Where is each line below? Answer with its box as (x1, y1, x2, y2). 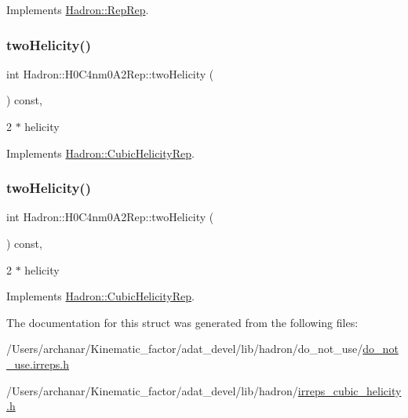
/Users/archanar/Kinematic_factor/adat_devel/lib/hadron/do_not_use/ (6, 340, 363, 357)
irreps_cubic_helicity (297, 382, 402, 398)
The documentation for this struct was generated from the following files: (6, 314, 359, 330)
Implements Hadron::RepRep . (6, 2, 149, 17)
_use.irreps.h (6, 355, 69, 372)
